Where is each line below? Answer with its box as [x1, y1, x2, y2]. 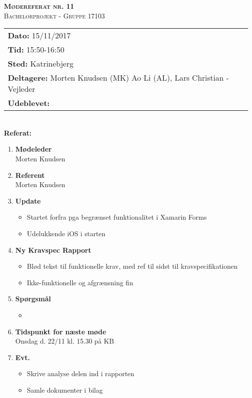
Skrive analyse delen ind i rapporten [27, 368, 135, 379]
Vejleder [8, 83, 35, 95]
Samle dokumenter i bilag [27, 384, 103, 395]
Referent [15, 170, 45, 180]
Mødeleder [15, 144, 52, 154]
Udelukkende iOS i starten [27, 228, 106, 238]
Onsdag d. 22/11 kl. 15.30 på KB [15, 336, 114, 346]
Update [15, 195, 41, 206]
